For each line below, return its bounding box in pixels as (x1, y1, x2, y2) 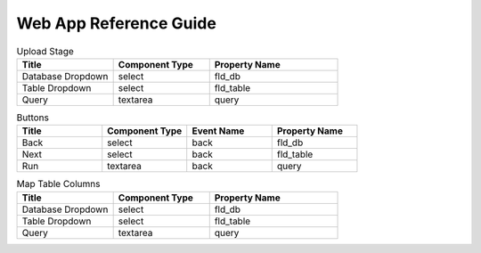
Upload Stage (16, 45, 75, 57)
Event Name (192, 125, 245, 137)
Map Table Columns (16, 178, 101, 191)
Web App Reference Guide (16, 13, 217, 33)
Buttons (16, 111, 49, 124)
